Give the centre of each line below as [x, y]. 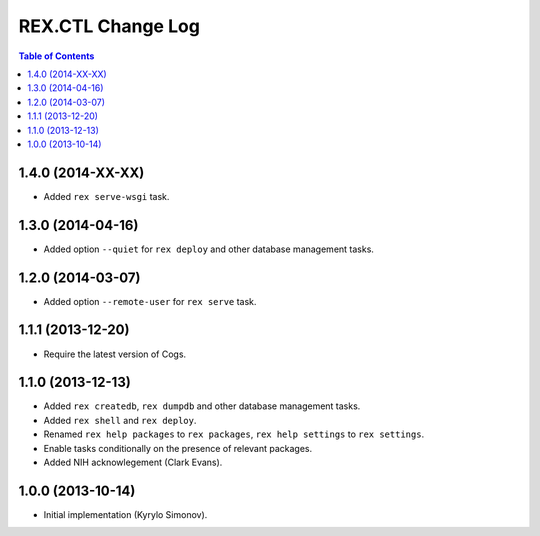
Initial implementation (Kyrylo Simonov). [125, 514]
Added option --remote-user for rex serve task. [150, 301]
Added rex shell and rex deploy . [120, 420]
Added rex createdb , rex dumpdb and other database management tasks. [202, 406]
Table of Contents [56, 56]
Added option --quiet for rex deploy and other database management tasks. [209, 249]
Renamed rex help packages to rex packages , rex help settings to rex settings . [234, 434]
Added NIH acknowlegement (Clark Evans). [133, 462]
